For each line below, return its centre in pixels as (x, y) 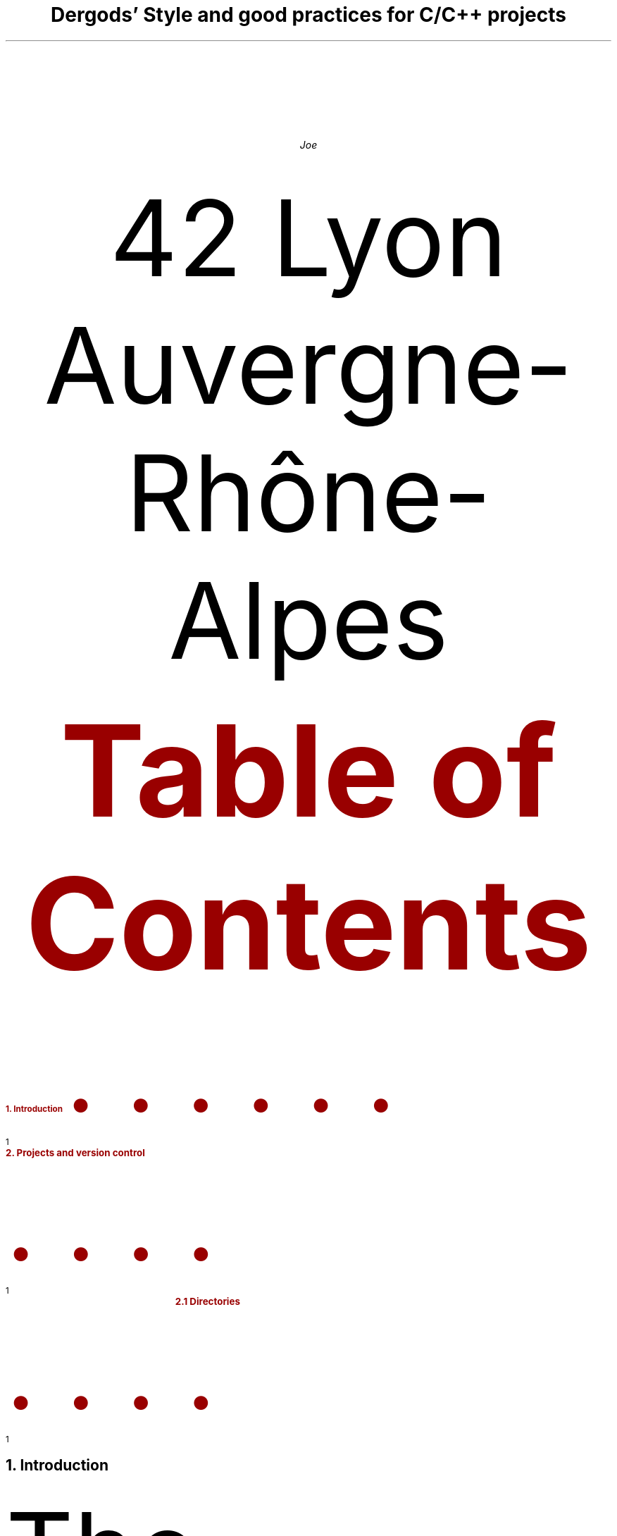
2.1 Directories (207, 1301)
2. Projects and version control (75, 1152)
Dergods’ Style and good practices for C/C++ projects (308, 15)
